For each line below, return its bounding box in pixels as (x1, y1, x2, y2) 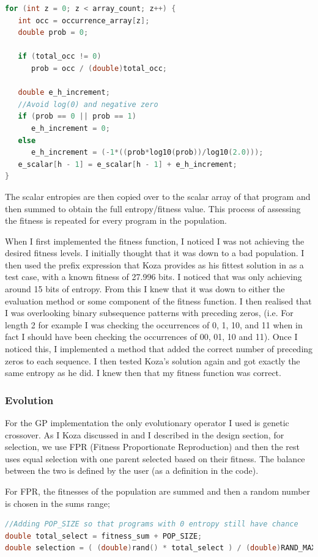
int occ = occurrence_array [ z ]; (18, 16, 150, 25)
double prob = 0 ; (18, 28, 89, 37)
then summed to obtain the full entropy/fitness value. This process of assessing (5, 202, 301, 215)
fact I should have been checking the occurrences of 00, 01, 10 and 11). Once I (5, 330, 298, 343)
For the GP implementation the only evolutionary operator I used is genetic (5, 416, 289, 429)
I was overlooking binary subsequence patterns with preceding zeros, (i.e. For (5, 306, 294, 319)
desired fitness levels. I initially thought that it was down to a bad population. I (5, 246, 305, 259)
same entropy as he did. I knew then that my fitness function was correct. (5, 366, 281, 379)
